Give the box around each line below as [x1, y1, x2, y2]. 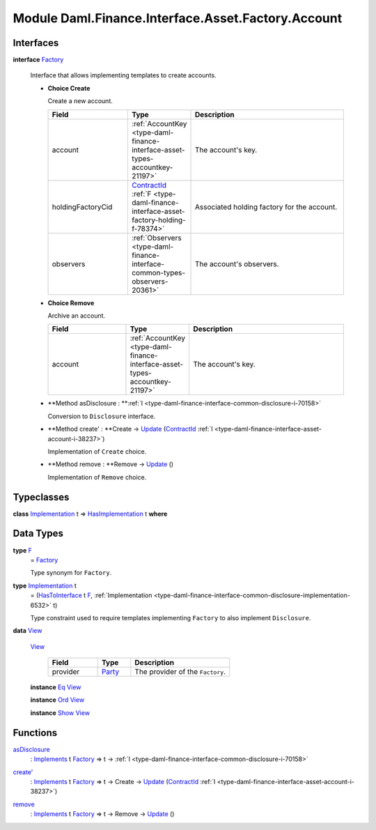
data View [13, 627, 42, 635]
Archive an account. [47, 312, 106, 320]
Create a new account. [47, 97, 113, 105]
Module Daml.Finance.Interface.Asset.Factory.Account [13, 10, 343, 26]
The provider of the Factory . [134, 667, 226, 677]
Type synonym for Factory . [30, 569, 112, 577]
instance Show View [30, 708, 91, 717]
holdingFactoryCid [52, 202, 113, 212]
